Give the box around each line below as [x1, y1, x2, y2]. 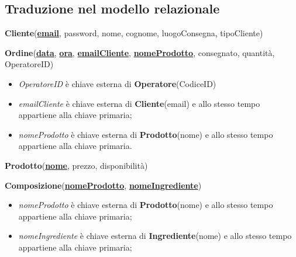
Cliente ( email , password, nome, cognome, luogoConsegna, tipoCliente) [5, 27, 263, 39]
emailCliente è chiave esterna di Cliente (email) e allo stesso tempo [18, 97, 260, 109]
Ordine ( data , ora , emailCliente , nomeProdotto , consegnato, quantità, [5, 46, 275, 58]
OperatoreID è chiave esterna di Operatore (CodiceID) [18, 77, 216, 89]
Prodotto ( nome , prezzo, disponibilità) [5, 159, 148, 171]
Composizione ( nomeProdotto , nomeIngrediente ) [5, 179, 202, 191]
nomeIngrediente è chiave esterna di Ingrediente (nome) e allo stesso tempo [18, 230, 292, 242]
